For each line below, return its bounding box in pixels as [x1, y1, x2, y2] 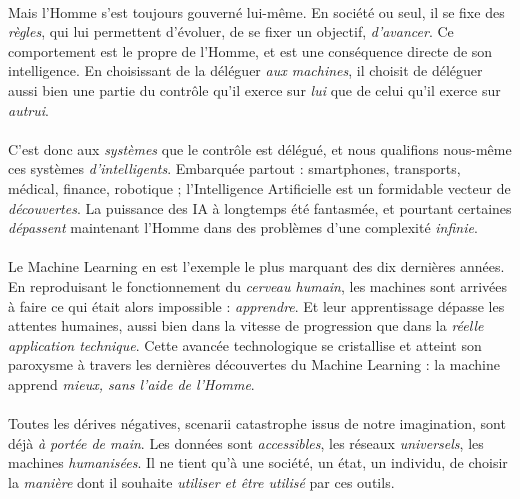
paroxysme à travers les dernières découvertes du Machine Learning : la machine [8, 354, 500, 375]
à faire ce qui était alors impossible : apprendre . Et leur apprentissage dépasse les [8, 295, 505, 316]
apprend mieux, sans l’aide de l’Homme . [8, 373, 255, 394]
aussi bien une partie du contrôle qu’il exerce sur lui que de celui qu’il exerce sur [8, 79, 501, 100]
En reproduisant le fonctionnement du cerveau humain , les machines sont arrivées [8, 275, 507, 296]
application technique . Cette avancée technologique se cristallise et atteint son [8, 334, 482, 355]
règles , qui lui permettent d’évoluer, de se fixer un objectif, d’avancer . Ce [8, 21, 454, 42]
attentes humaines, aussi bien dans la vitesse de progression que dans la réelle [8, 315, 484, 336]
